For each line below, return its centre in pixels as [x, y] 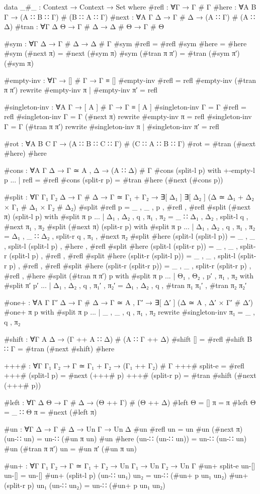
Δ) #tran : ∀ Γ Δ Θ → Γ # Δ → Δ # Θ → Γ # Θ [84, 26]
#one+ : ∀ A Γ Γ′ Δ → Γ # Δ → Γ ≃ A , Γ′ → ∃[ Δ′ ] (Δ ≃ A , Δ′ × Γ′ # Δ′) [128, 302]
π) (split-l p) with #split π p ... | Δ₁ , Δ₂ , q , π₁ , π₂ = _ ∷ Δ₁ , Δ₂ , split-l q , [126, 216]
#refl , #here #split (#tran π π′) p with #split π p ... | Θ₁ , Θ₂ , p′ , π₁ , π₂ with [129, 275]
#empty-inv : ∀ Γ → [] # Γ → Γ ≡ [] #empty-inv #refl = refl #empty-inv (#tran [130, 80]
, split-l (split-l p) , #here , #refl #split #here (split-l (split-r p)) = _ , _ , [121, 245]
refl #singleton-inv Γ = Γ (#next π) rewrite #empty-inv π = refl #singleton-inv [128, 116]
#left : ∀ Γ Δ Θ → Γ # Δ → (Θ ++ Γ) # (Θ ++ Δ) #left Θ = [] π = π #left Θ [130, 402]
